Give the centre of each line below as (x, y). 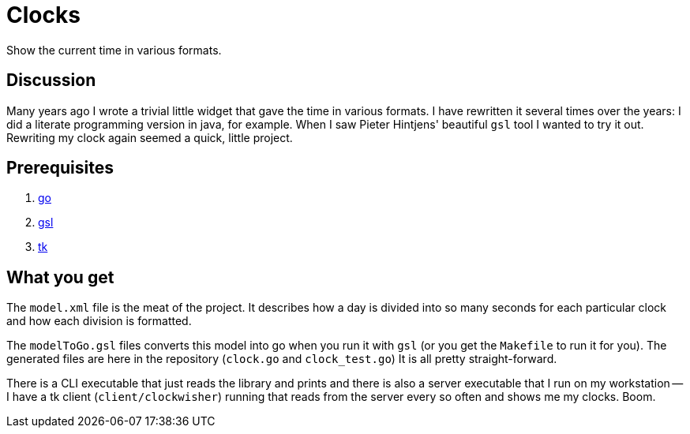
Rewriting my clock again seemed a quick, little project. (150, 137)
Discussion (51, 80)
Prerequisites (60, 168)
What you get (60, 277)
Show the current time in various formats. (114, 50)
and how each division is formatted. (99, 321)
